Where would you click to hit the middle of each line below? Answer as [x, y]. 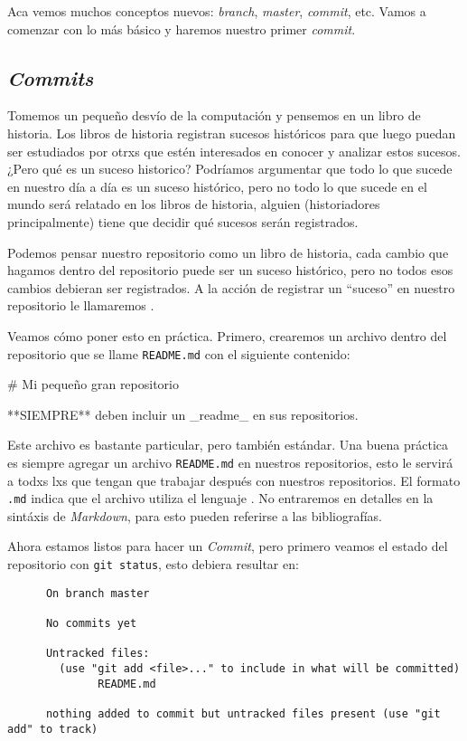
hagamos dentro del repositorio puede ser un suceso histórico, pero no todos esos [230, 270]
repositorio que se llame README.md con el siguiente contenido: [179, 353]
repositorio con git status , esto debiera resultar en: [153, 564]
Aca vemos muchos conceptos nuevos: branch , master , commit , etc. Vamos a [217, 11]
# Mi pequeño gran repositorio [93, 384]
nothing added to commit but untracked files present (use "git [243, 713]
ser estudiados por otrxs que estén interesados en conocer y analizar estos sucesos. [234, 151]
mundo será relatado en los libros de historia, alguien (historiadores [194, 204]
